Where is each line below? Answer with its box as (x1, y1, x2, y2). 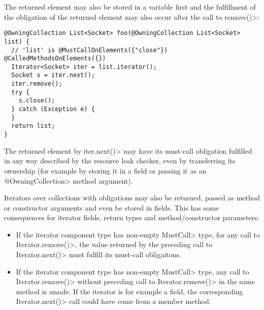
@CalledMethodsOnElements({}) (4, 55, 106, 62)
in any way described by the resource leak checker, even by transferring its (4, 155, 236, 166)
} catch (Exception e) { (11, 106, 95, 113)
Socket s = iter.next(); (11, 72, 95, 79)
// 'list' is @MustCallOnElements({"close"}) (11, 46, 168, 54)
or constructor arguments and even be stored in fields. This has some (4, 202, 219, 213)
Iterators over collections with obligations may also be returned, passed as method (4, 192, 260, 203)
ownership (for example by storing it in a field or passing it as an (4, 165, 207, 176)
